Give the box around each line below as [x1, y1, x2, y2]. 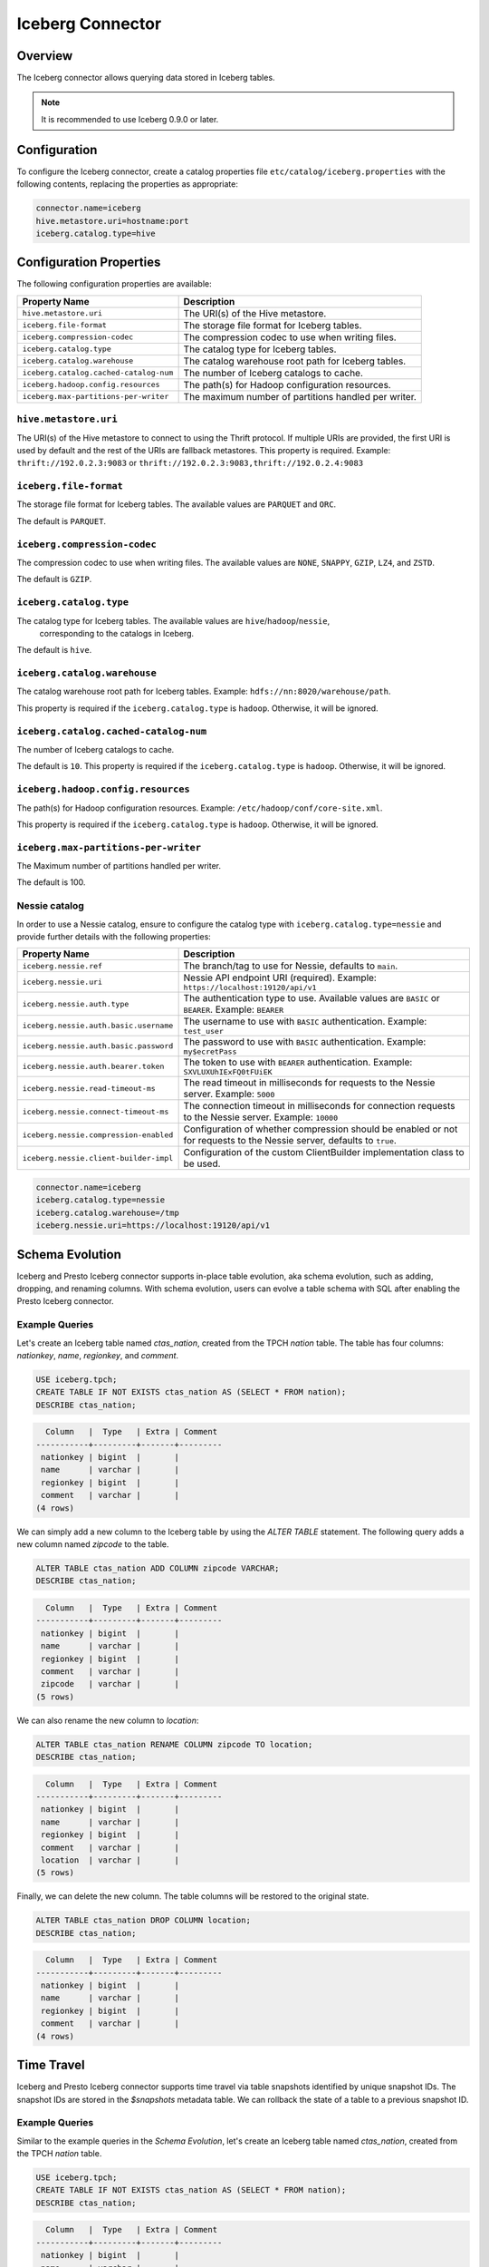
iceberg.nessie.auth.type [22, 998, 129, 1008]
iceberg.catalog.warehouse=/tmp [35, 1207, 180, 1218]
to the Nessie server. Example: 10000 [183, 1111, 339, 1124]
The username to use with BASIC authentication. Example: [183, 1016, 427, 1028]
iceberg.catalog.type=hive [35, 228, 156, 238]
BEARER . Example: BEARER [183, 1003, 284, 1016]
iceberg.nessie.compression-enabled [22, 1130, 174, 1140]
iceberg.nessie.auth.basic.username [22, 1021, 174, 1031]
